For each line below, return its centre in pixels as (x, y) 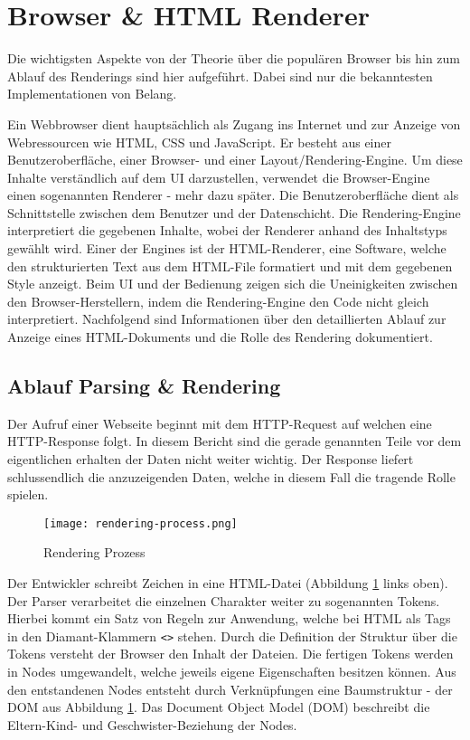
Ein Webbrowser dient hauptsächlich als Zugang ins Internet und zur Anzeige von (234, 123)
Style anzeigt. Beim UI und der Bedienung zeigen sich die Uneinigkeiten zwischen (233, 284)
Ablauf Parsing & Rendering (144, 386)
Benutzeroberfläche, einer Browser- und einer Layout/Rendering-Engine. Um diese (235, 160)
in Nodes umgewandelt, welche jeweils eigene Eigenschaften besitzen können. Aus (232, 672)
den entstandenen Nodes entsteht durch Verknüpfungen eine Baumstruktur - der (230, 689)
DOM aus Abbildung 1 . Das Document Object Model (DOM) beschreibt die (219, 707)
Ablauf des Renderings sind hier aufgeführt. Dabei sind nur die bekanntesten (220, 76)
